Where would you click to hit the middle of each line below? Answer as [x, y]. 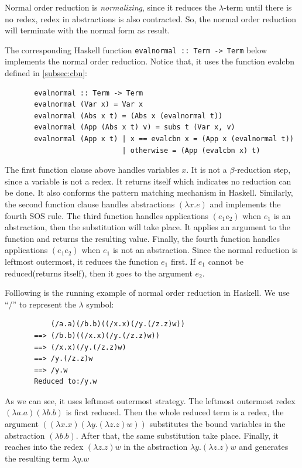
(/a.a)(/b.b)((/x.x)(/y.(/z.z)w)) [118, 324]
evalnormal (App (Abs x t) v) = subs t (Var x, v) [135, 127]
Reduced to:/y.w [66, 382]
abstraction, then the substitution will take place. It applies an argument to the [148, 227]
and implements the [245, 204]
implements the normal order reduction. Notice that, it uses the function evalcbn [150, 61]
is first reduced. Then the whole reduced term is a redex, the [175, 412]
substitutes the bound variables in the [217, 424]
